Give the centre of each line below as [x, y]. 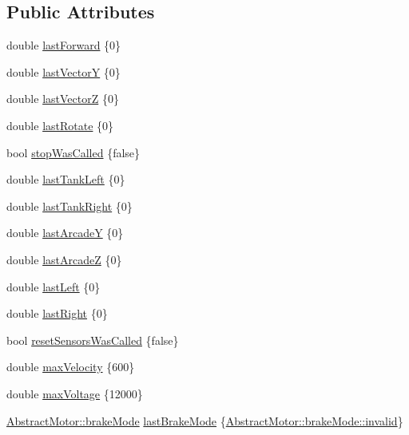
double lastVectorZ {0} [63, 99]
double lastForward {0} [64, 45]
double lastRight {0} [57, 313]
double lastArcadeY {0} [65, 233]
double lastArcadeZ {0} [64, 259]
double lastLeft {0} [54, 286]
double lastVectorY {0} [64, 71]
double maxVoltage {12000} [75, 393]
